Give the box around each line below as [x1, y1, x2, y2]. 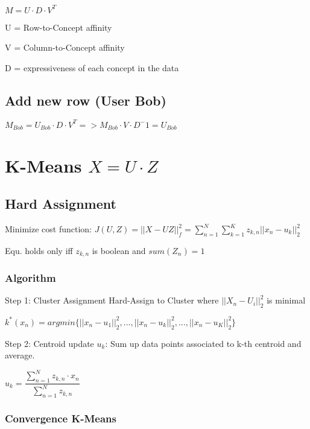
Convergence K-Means [5, 411, 116, 426]
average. [5, 349, 35, 361]
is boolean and [92, 244, 146, 256]
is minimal [267, 294, 306, 307]
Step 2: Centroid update [5, 337, 94, 349]
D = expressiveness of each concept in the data [5, 61, 179, 74]
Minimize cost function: [5, 223, 92, 235]
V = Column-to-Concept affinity [5, 41, 125, 54]
